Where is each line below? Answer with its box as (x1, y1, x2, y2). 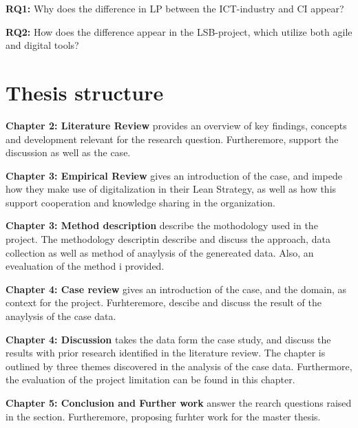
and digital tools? (6, 38, 79, 52)
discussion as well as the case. (6, 145, 131, 160)
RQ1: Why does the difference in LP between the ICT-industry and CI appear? (6, 1, 344, 15)
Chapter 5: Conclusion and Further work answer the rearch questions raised (6, 396, 352, 409)
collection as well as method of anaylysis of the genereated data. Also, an (6, 245, 314, 259)
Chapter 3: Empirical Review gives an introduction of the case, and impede (6, 168, 342, 182)
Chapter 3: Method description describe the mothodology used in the (6, 218, 318, 233)
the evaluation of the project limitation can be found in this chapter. (6, 372, 295, 387)
